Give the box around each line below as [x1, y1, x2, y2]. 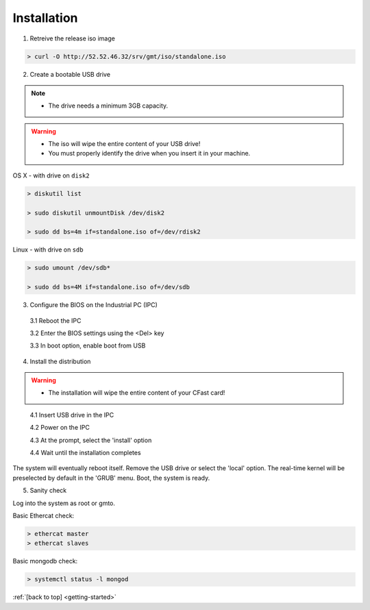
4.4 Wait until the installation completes [29, 449, 141, 457]
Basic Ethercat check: [12, 511, 75, 520]
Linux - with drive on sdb [12, 245, 84, 254]
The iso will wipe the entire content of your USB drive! [48, 140, 201, 148]
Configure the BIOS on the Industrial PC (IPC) [29, 301, 158, 309]
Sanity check [29, 487, 67, 495]
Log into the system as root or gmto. [12, 499, 116, 507]
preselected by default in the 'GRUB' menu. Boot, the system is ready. [12, 474, 210, 482]
